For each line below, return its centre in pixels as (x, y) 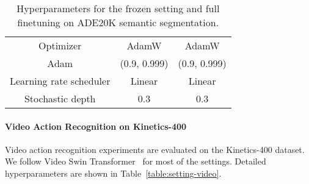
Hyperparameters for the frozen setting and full (118, 8)
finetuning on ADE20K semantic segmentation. (118, 22)
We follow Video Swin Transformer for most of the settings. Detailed (136, 161)
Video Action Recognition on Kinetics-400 (96, 126)
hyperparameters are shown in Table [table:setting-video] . (113, 173)
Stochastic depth (60, 98)
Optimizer (60, 45)
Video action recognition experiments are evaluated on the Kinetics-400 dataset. (155, 149)
